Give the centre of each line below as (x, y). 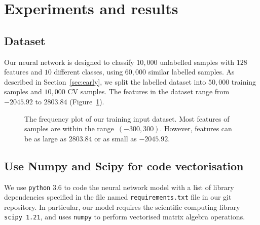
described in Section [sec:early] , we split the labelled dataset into (105, 81)
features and (23, 72)
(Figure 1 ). (87, 101)
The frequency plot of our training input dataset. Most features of (127, 118)
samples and (23, 91)
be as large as (46, 138)
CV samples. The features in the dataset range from (148, 91)
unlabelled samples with (197, 62)
